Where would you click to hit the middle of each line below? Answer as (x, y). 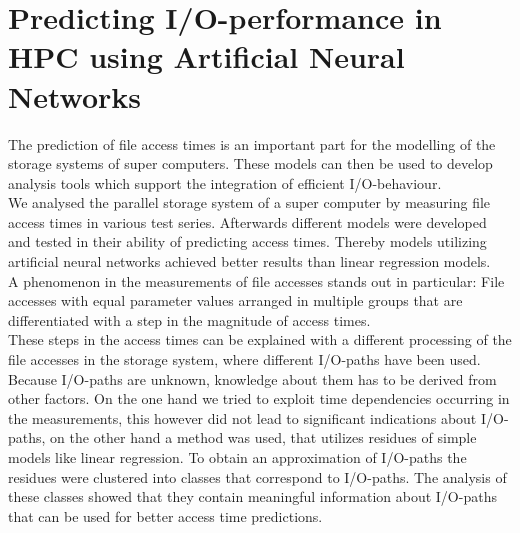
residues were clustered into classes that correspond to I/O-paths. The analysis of (257, 476)
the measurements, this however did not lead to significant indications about (242, 417)
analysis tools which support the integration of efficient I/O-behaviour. (225, 182)
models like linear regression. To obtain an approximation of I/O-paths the (237, 457)
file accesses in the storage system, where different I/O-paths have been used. (244, 359)
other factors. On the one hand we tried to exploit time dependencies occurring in (259, 398)
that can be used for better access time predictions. (165, 515)
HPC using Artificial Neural (206, 56)
